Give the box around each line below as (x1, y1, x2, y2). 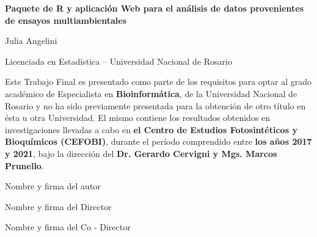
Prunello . (5, 159, 44, 172)
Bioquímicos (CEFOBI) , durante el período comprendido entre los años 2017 (5, 135, 312, 148)
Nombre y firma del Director (5, 200, 112, 213)
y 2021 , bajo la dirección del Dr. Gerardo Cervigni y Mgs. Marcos (5, 147, 277, 159)
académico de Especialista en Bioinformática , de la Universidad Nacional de (5, 87, 297, 100)
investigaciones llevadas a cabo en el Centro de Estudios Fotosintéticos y (5, 123, 297, 136)
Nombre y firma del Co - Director (5, 221, 131, 233)
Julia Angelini (5, 34, 57, 47)
